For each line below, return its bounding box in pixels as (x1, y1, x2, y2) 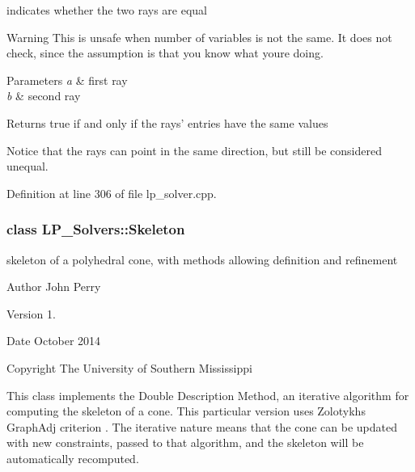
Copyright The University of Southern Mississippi (6, 359, 252, 376)
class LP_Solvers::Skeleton (6, 219, 185, 239)
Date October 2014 (6, 332, 101, 349)
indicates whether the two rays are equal (6, 2, 207, 18)
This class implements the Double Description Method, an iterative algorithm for (6, 386, 409, 403)
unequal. (6, 158, 49, 175)
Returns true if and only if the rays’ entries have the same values (6, 114, 328, 131)
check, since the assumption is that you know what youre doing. (6, 44, 324, 61)
